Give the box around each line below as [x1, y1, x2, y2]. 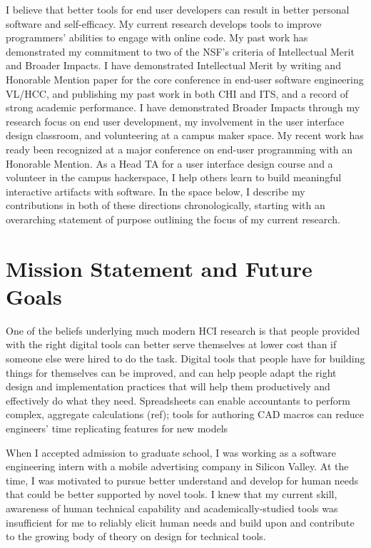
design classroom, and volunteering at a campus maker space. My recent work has [6, 128, 364, 143]
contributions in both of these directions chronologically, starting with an [6, 198, 325, 213]
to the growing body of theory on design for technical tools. [6, 529, 266, 544]
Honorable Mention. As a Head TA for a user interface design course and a [6, 156, 333, 171]
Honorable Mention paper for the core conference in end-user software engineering [6, 71, 364, 86]
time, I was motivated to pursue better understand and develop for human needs [6, 472, 359, 487]
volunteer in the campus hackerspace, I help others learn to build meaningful [6, 170, 342, 185]
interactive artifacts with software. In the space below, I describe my [6, 183, 305, 198]
